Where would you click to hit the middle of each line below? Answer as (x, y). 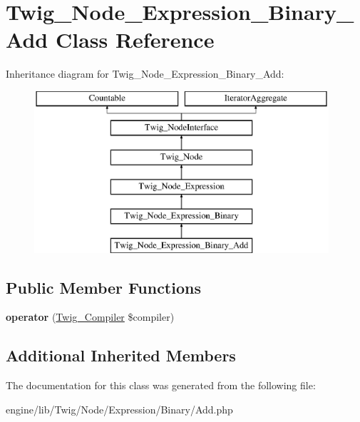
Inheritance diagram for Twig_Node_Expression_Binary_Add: (145, 74)
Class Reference (135, 40)
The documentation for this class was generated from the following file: (161, 385)
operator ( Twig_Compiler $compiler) (90, 317)
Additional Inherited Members (121, 355)
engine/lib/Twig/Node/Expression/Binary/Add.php (119, 409)
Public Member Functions (103, 287)
